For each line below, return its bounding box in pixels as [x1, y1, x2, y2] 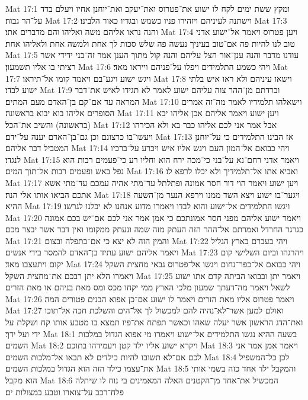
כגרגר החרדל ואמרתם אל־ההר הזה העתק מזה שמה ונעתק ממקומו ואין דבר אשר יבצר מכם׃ [5, 223, 303, 235]
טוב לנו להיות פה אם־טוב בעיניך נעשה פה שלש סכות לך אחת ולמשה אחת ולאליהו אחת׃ [5, 37, 295, 49]
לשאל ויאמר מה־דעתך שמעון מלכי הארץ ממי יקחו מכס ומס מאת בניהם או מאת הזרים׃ [5, 281, 290, 293]
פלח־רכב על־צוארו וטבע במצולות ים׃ [5, 385, 124, 398]
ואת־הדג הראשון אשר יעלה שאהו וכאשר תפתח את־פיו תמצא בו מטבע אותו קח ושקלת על [5, 316, 303, 328]
